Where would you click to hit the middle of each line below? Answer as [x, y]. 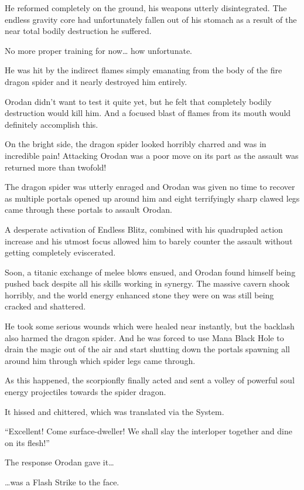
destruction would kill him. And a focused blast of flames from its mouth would [148, 113]
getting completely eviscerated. [60, 252]
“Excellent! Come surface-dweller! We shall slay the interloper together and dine [148, 431]
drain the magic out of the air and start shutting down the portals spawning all [148, 349]
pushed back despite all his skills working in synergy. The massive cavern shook [147, 283]
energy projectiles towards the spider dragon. [86, 392]
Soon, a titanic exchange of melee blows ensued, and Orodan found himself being [150, 272]
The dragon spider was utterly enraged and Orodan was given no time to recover [150, 187]
